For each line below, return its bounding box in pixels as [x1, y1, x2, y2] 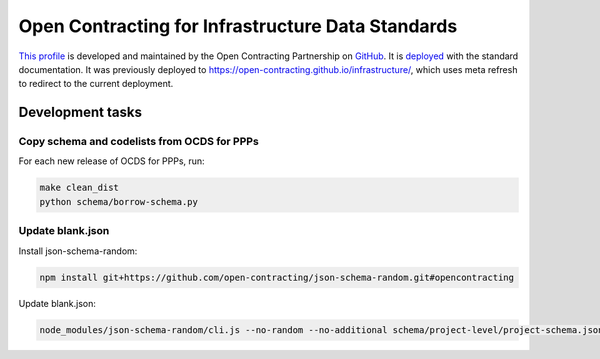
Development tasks [18, 104, 142, 121]
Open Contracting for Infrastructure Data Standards [18, 15, 458, 37]
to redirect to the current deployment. [18, 78, 174, 90]
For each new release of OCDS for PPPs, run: [18, 155, 205, 167]
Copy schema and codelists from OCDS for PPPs [18, 135, 259, 149]
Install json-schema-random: [18, 245, 138, 257]
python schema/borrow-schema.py [39, 196, 199, 207]
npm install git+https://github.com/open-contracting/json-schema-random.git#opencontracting [39, 271, 515, 283]
